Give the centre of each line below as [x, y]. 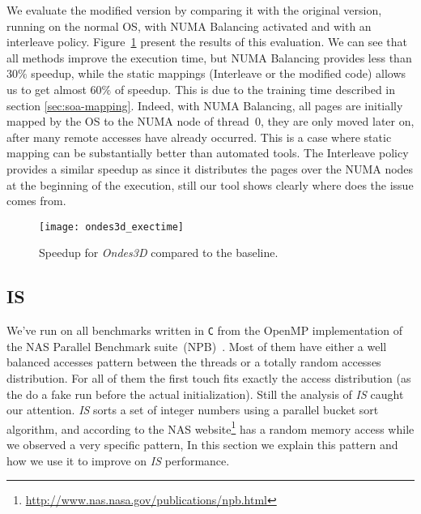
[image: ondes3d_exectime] [111, 227]
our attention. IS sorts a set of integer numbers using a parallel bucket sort [193, 410]
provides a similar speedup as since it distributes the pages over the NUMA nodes [210, 168]
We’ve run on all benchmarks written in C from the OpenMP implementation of [205, 330]
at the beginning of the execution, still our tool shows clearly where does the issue [210, 184]
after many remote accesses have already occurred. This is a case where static [199, 137]
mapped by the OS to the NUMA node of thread [128, 121]
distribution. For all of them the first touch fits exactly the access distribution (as [209, 378]
